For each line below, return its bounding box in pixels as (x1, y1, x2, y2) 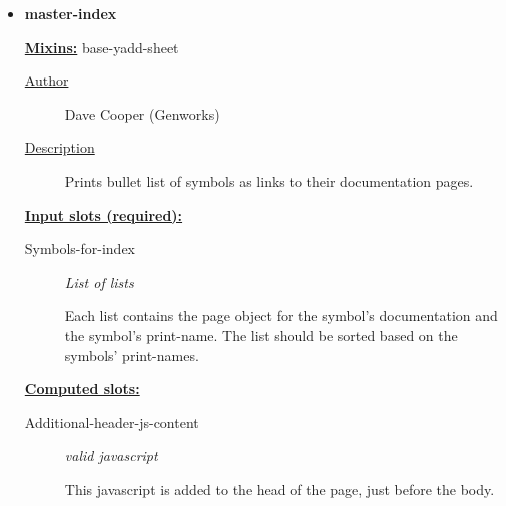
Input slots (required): (24, 204, 183, 225)
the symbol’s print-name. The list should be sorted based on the (64, 324, 458, 345)
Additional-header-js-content (24, 411, 199, 432)
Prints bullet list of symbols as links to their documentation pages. (64, 170, 474, 191)
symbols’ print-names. (64, 344, 199, 365)
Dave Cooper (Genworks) (64, 103, 220, 124)
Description (24, 137, 95, 158)
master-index (24, 3, 117, 23)
